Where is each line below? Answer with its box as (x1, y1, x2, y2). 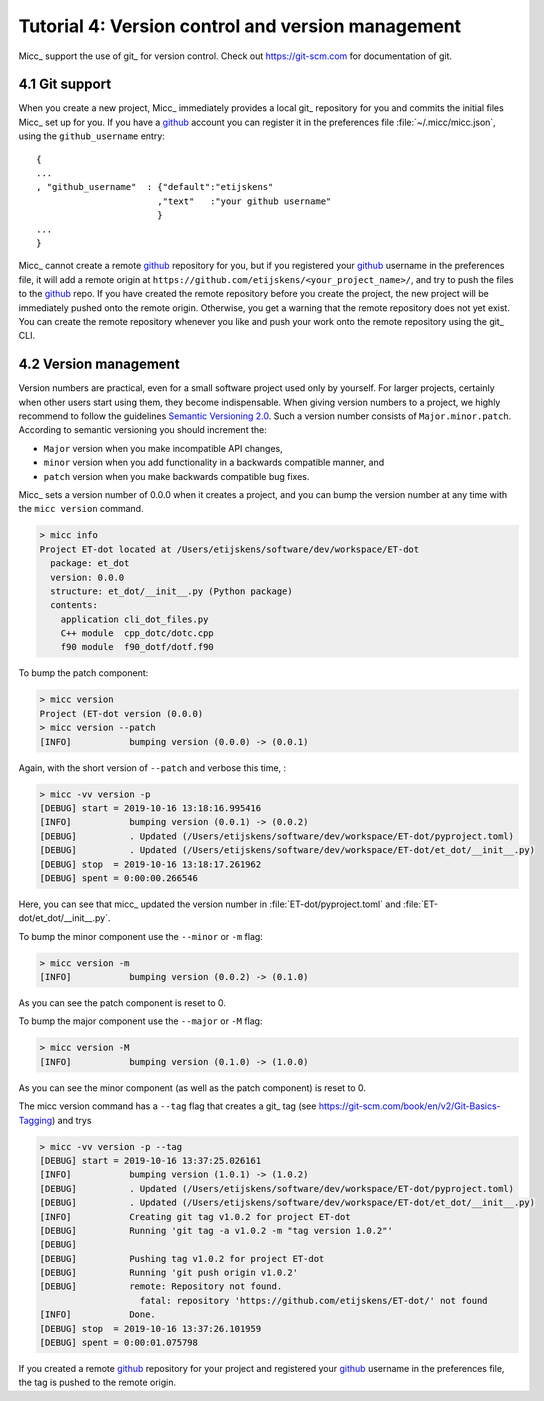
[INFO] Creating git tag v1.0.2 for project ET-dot (39, 1211, 351, 1222)
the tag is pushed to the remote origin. (18, 1376, 177, 1389)
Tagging (18, 1114, 53, 1126)
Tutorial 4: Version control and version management (18, 15, 462, 37)
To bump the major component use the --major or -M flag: (18, 1015, 263, 1027)
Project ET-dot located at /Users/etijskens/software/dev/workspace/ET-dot (39, 543, 420, 555)
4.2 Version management (18, 356, 180, 373)
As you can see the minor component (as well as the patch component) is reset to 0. (18, 1081, 367, 1094)
